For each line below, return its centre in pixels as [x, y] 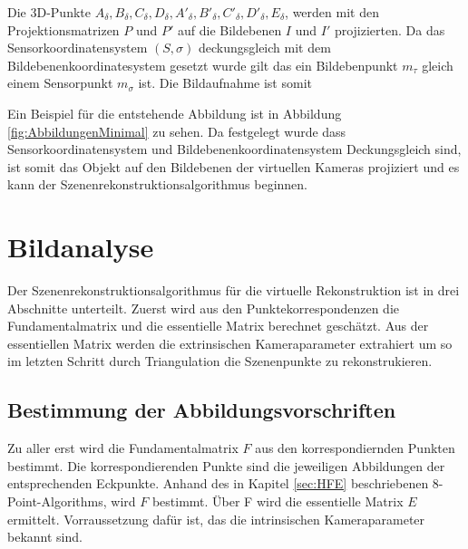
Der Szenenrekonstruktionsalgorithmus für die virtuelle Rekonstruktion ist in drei [234, 290]
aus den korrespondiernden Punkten [355, 448]
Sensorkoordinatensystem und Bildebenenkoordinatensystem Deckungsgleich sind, [234, 149]
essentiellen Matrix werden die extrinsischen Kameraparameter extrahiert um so [230, 343]
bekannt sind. [45, 537]
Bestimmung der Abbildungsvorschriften [202, 410]
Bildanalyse [81, 247]
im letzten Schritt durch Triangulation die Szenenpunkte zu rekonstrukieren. [220, 361]
